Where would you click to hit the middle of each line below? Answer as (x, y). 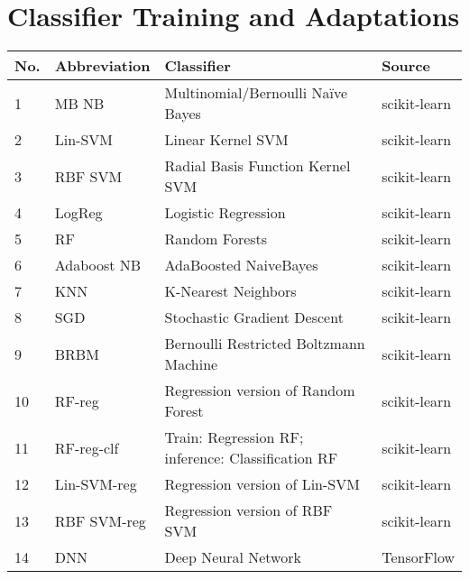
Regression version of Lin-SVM (262, 484)
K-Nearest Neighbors (230, 291)
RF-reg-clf (87, 447)
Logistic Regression (225, 213)
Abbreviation (102, 66)
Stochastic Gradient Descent (254, 317)
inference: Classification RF (251, 458)
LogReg (78, 213)
